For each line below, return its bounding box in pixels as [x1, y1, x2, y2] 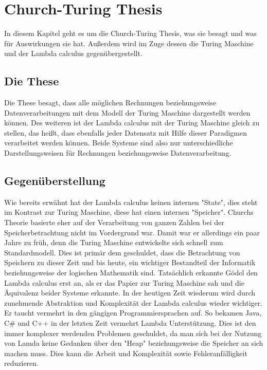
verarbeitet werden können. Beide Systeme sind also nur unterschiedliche [4, 137, 233, 148]
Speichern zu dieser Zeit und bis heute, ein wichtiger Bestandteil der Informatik [4, 257, 256, 268]
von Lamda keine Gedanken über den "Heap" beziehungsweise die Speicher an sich [4, 338, 263, 348]
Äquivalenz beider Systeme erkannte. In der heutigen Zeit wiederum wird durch [4, 287, 255, 298]
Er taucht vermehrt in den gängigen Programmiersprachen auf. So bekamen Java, [4, 307, 262, 318]
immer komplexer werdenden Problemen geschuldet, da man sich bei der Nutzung [4, 327, 262, 338]
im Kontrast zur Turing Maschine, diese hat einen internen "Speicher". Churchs [4, 207, 254, 217]
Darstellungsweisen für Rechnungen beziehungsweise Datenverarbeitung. [4, 147, 232, 158]
